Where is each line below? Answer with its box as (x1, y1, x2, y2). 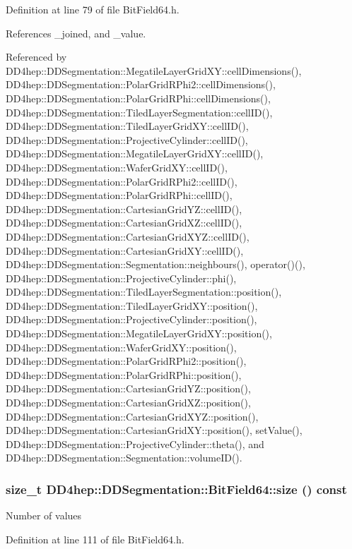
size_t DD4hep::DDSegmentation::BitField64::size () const (6, 480, 347, 497)
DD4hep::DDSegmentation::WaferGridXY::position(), (6, 339, 237, 354)
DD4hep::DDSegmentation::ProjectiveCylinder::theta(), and (6, 436, 264, 451)
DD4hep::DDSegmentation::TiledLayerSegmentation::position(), (6, 284, 282, 299)
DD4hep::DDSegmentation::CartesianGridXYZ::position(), (6, 409, 259, 423)
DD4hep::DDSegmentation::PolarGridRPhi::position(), (6, 367, 242, 382)
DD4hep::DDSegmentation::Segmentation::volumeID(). (6, 450, 242, 465)
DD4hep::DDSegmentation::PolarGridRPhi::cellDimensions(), (6, 90, 271, 105)
